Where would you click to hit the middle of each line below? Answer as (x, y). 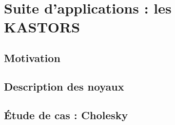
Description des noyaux (64, 86)
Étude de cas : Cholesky (66, 115)
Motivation (32, 57)
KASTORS (42, 27)
